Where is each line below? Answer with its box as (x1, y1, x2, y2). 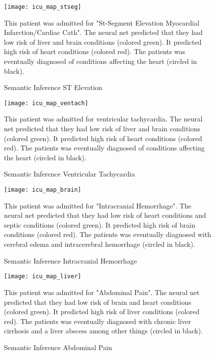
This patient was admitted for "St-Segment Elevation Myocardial (4, 17, 200, 28)
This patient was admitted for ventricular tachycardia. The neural (4, 114, 203, 124)
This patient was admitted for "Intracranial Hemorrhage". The (4, 200, 191, 210)
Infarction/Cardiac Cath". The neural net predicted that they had (4, 27, 203, 37)
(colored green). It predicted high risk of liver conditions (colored (4, 306, 200, 317)
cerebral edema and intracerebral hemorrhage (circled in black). (4, 239, 195, 249)
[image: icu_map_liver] (4, 273, 81, 280)
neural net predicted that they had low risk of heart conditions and (4, 210, 206, 220)
